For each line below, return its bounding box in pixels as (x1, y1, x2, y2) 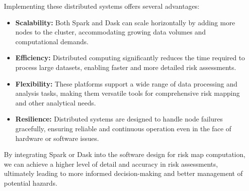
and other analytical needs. (15, 97, 96, 107)
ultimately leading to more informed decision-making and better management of (4, 168, 243, 178)
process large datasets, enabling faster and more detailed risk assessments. (15, 62, 236, 72)
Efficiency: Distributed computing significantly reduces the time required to (15, 52, 245, 63)
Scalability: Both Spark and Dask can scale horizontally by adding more (15, 17, 235, 27)
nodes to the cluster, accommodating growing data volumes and (15, 27, 206, 37)
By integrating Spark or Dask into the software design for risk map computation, (4, 149, 246, 159)
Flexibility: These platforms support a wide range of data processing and (15, 78, 237, 88)
